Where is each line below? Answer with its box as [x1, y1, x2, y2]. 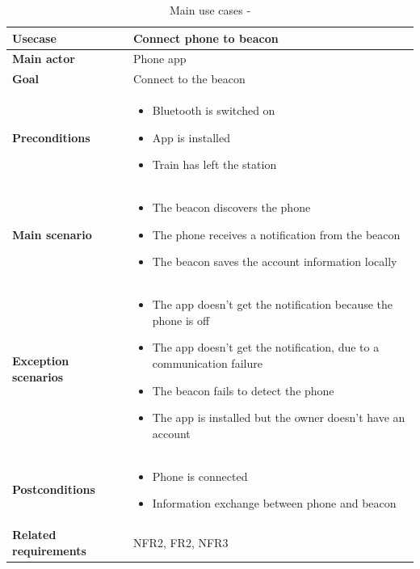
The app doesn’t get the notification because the [152, 296, 393, 313]
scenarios [12, 368, 64, 385]
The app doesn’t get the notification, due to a [152, 339, 380, 356]
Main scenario [12, 225, 92, 242]
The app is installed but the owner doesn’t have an [152, 409, 405, 426]
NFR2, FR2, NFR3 [132, 533, 229, 550]
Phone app [132, 50, 187, 67]
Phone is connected [152, 467, 248, 484]
